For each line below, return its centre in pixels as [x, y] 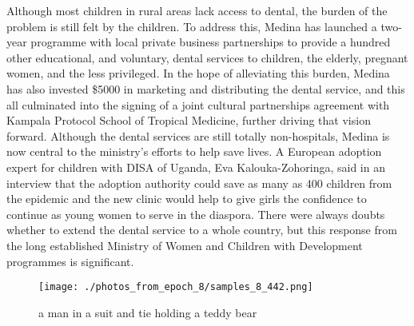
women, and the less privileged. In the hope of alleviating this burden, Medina [198, 73]
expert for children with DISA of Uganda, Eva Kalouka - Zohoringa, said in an [196, 167]
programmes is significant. [70, 261]
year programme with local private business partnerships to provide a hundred [199, 42]
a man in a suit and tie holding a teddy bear [148, 312]
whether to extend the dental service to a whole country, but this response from [202, 230]
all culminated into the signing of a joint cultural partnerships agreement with [198, 104]
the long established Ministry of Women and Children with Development [185, 245]
